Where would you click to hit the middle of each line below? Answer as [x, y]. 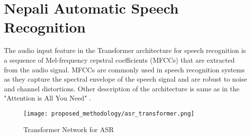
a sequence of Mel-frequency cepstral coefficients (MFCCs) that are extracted [119, 59]
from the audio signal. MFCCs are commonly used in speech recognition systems [124, 69]
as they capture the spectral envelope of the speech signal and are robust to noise [125, 79]
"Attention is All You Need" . [48, 98]
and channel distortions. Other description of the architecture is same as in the [122, 88]
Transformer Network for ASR [69, 129]
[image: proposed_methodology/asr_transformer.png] [109, 113]
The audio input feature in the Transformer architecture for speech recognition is [125, 50]
